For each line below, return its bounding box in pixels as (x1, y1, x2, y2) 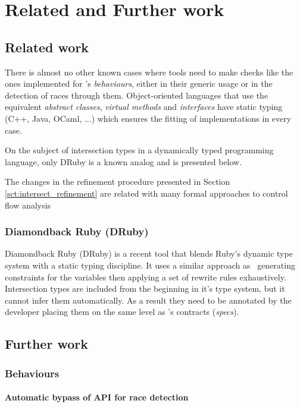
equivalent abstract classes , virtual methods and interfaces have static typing (5, 100, 283, 113)
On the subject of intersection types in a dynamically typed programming (5, 144, 274, 156)
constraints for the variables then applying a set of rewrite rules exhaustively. (5, 270, 286, 283)
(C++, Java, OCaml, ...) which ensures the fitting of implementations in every (5, 112, 292, 124)
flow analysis (5, 198, 51, 211)
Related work (5, 37, 89, 56)
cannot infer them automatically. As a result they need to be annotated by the (5, 294, 292, 306)
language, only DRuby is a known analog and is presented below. (5, 155, 242, 168)
